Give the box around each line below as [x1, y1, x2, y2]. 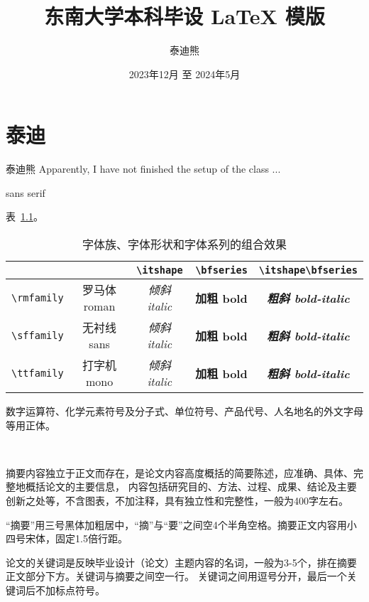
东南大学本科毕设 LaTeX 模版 [44, 1, 325, 31]
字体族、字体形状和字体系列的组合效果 [82, 236, 287, 253]
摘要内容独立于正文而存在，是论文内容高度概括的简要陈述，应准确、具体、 [6, 465, 353, 480]
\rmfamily [11, 291, 64, 303]
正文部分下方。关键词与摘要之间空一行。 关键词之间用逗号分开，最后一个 [6, 569, 347, 584]
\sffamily [11, 329, 64, 341]
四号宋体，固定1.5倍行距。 [6, 531, 128, 546]
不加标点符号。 [35, 582, 105, 597]
